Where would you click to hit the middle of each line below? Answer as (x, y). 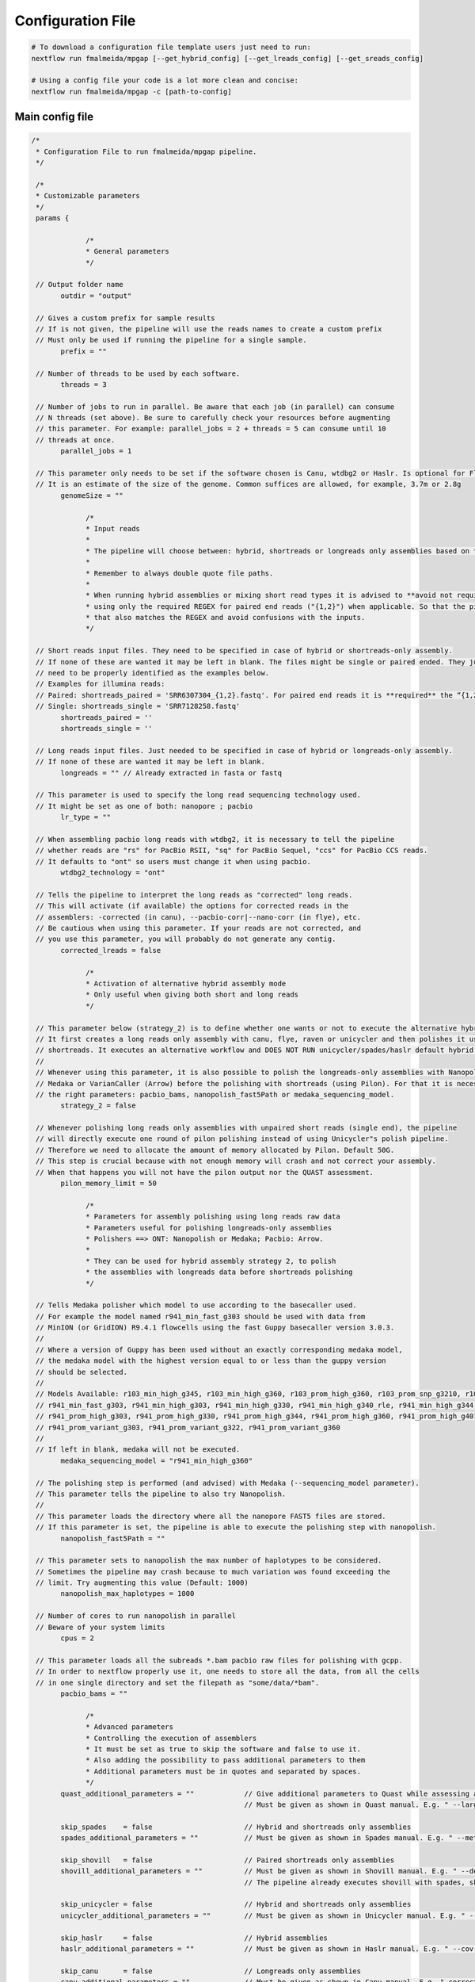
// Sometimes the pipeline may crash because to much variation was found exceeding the (213, 1571)
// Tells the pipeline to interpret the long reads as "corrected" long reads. (194, 895)
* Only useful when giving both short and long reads (192, 995)
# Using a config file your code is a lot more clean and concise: (165, 80)
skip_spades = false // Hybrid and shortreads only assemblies (236, 1827)
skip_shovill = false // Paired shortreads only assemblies (228, 1860)
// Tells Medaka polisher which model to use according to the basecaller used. (197, 1305)
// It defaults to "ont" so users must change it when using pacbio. (174, 861)
